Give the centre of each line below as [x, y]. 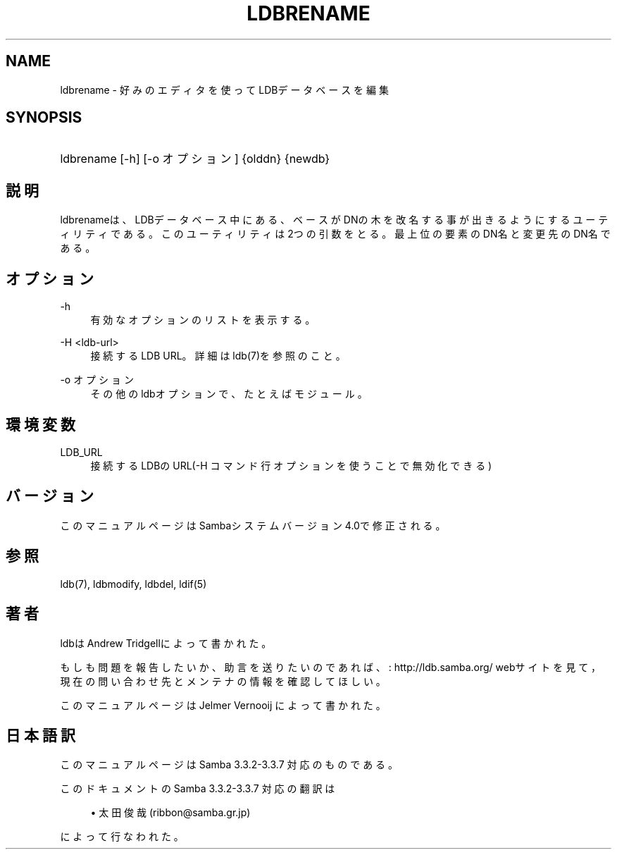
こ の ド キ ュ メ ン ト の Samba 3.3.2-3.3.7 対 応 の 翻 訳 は [198, 789]
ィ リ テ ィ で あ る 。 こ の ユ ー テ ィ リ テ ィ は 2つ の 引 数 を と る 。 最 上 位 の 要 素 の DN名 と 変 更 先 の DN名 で [335, 234]
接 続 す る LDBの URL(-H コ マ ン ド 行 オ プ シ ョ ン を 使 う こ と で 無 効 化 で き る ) [291, 465]
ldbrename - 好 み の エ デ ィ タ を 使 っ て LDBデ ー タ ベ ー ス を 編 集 [224, 90]
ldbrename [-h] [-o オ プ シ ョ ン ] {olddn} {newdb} [195, 159]
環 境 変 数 [40, 424]
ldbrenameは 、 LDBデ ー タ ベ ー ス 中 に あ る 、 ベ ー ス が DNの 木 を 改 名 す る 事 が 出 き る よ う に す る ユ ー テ [334, 220]
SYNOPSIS [44, 118]
